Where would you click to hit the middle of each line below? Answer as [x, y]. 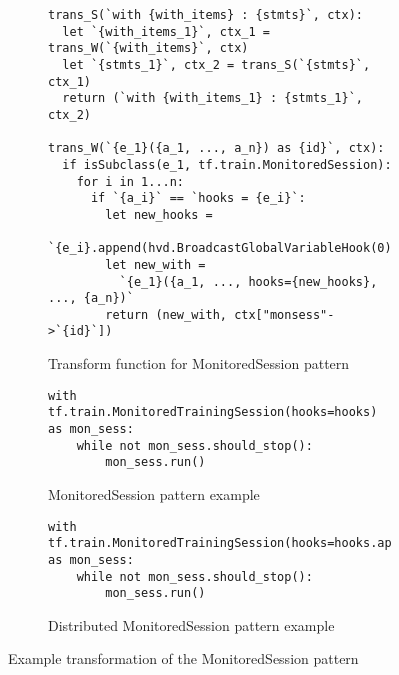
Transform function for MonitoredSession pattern [199, 363]
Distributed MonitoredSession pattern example [191, 624]
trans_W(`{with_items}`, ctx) [148, 48]
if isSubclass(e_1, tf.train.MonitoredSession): [227, 164]
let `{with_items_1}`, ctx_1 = [166, 31]
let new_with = [155, 264]
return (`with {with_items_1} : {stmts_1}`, [212, 98]
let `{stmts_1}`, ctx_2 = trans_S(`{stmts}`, [216, 64]
